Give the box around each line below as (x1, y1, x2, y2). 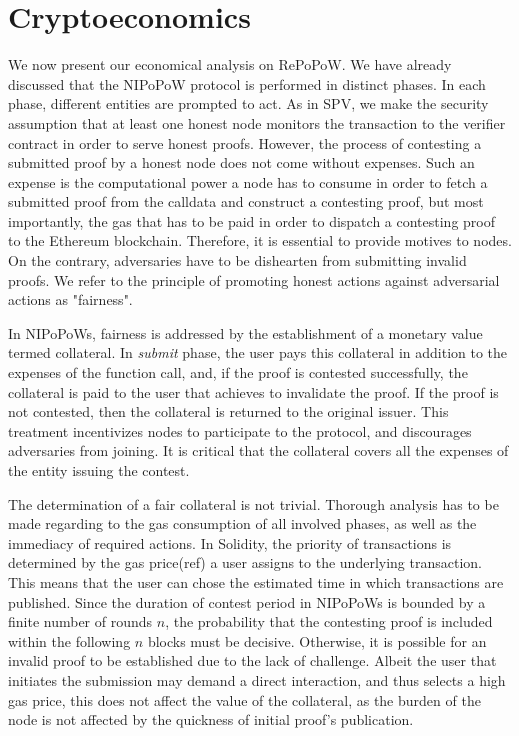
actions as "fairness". (8, 289, 133, 310)
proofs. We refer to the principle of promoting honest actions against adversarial (8, 269, 500, 290)
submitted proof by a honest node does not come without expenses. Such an (8, 152, 475, 173)
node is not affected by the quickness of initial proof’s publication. (8, 709, 414, 730)
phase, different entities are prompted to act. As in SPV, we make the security (8, 93, 489, 114)
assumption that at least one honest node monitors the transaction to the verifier (8, 112, 506, 133)
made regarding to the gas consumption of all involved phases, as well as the (8, 513, 477, 534)
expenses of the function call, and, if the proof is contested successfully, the (8, 362, 468, 383)
